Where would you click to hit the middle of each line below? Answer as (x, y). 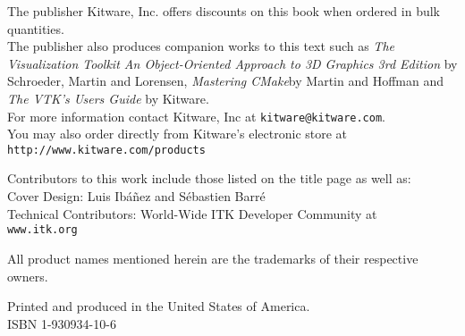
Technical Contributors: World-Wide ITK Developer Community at (192, 213)
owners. (28, 276)
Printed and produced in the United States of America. (159, 306)
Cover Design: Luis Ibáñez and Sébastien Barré (136, 196)
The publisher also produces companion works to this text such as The (201, 46)
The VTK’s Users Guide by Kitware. (108, 98)
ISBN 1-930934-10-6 (62, 323)
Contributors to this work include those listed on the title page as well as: (209, 178)
